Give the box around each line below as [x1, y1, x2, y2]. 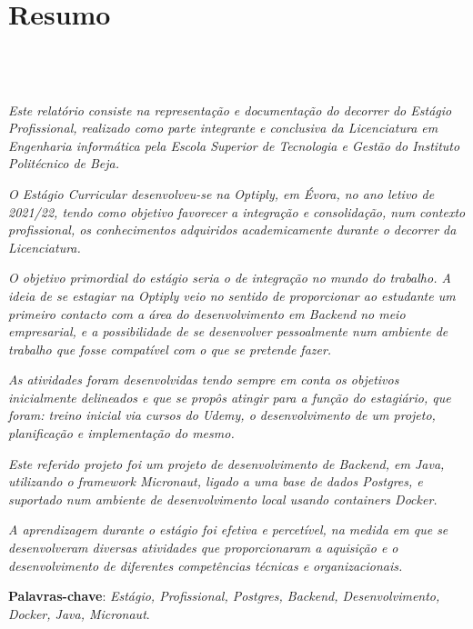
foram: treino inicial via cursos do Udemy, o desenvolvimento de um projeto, [8, 405, 436, 424]
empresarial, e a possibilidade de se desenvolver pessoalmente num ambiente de [8, 322, 448, 341]
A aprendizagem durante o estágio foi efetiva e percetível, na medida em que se [8, 520, 448, 539]
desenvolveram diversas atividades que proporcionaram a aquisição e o [8, 538, 398, 557]
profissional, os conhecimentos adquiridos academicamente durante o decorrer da [8, 220, 457, 239]
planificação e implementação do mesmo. [8, 424, 235, 443]
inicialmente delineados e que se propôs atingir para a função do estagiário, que [8, 387, 451, 406]
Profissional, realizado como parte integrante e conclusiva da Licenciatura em [8, 118, 438, 137]
